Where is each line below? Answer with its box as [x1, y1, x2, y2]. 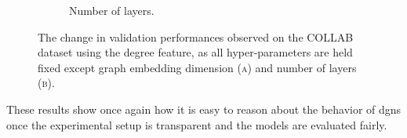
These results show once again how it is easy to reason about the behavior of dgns [6, 100, 402, 117]
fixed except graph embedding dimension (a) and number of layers [38, 59, 357, 75]
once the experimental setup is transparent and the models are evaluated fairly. [6, 116, 387, 133]
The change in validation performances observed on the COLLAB [38, 28, 354, 45]
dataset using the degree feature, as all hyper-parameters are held [38, 44, 353, 60]
